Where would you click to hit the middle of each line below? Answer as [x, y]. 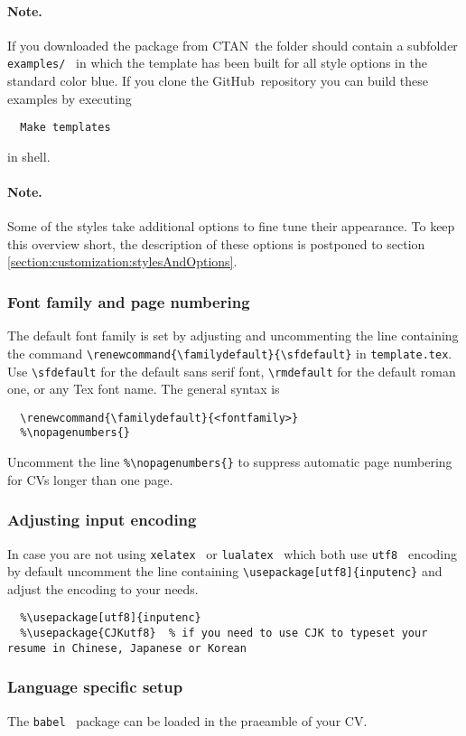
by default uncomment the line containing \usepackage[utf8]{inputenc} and [225, 571]
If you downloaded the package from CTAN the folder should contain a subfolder [233, 45]
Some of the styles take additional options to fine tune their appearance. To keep [231, 226]
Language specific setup [95, 687]
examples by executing [70, 98]
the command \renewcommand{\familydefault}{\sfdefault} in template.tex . [230, 353]
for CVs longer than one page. [90, 479]
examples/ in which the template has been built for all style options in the [217, 63]
